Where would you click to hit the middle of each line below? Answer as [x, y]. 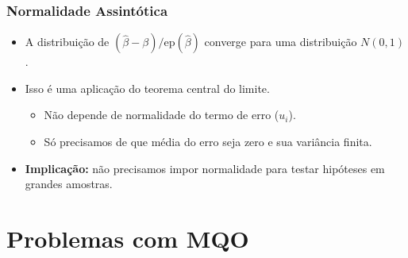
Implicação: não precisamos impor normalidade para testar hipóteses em [205, 168]
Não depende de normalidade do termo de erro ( [162, 115]
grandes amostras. [69, 184]
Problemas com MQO [128, 238]
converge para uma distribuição [281, 42]
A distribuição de [67, 42]
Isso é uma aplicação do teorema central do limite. [147, 88]
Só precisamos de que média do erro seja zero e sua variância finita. [208, 141]
